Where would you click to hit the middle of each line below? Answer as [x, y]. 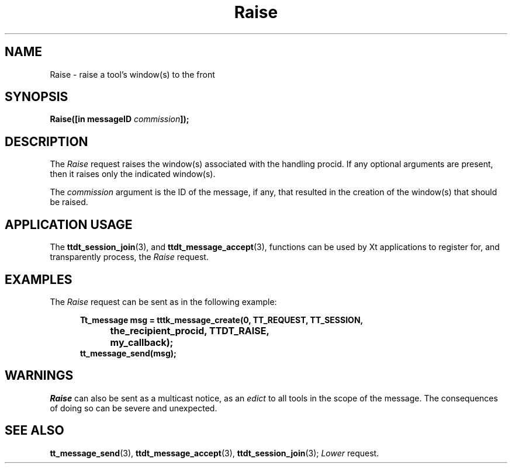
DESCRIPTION [46, 141]
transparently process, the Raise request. [129, 257]
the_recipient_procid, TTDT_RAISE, [190, 330]
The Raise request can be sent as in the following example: [163, 301]
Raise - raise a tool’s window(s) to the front [132, 74]
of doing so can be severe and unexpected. [134, 408]
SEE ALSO [34, 431]
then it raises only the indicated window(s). [133, 174]
